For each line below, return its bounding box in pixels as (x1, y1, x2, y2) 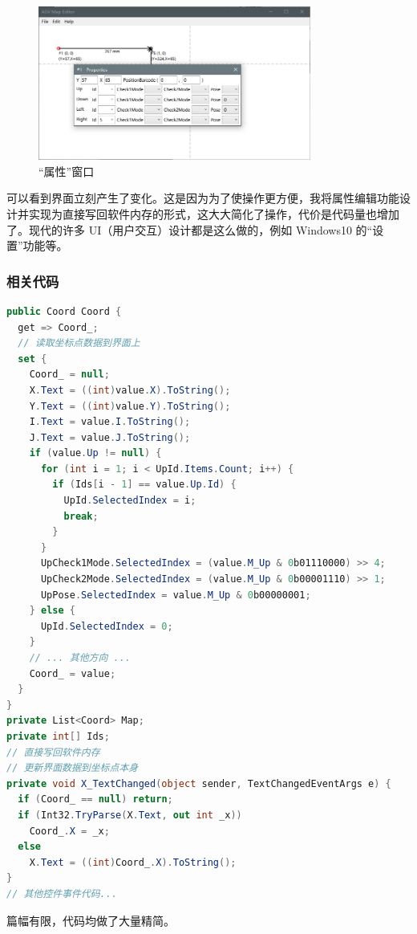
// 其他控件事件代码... (6, 887, 118, 899)
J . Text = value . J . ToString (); (29, 431, 191, 443)
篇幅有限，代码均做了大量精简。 (6, 912, 175, 928)
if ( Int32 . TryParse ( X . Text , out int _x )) (18, 809, 242, 821)
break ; (63, 510, 99, 522)
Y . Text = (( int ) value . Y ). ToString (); (29, 400, 231, 412)
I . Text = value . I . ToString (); (29, 416, 191, 428)
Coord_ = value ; (29, 667, 116, 679)
